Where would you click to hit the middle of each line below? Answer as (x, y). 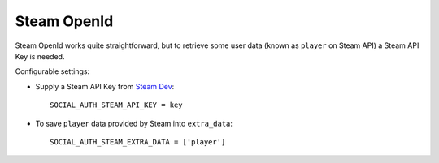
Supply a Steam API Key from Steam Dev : (105, 86)
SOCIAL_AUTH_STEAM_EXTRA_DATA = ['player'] (138, 142)
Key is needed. (40, 56)
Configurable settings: (52, 71)
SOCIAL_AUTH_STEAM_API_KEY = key (116, 105)
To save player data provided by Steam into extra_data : (134, 123)
